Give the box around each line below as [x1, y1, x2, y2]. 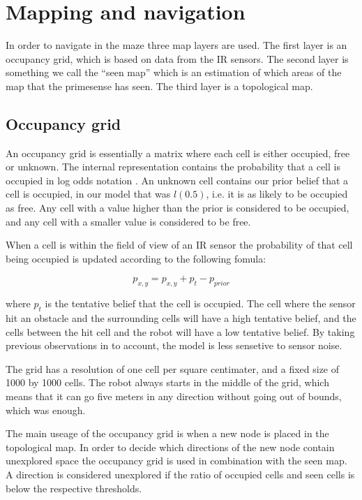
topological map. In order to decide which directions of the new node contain [6, 439, 335, 454]
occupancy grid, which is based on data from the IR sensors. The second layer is [6, 51, 349, 66]
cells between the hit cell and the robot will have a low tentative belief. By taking [6, 324, 355, 339]
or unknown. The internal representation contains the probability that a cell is [6, 159, 340, 174]
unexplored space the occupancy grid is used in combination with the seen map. [6, 453, 347, 468]
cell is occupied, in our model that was [6, 186, 171, 201]
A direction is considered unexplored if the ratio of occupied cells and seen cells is [6, 466, 355, 481]
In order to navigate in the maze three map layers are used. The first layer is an [6, 38, 347, 52]
